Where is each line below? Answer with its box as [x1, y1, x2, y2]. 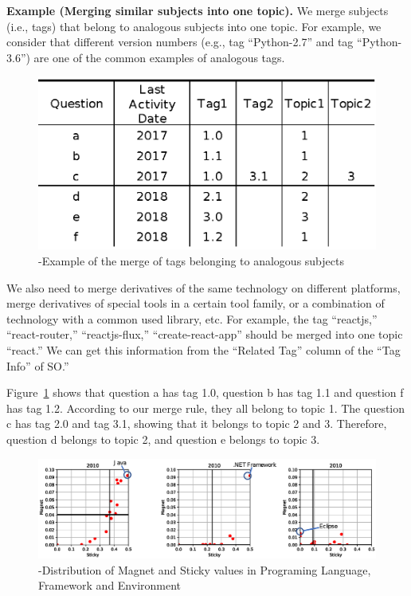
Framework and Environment [38, 577, 182, 594]
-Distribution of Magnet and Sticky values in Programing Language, [38, 561, 371, 578]
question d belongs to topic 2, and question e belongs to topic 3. [6, 430, 320, 447]
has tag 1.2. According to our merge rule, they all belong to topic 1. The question [6, 399, 405, 416]
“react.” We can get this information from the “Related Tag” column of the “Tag [6, 341, 401, 358]
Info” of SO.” [6, 357, 69, 374]
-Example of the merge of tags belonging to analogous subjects [38, 252, 344, 269]
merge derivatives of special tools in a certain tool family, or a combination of [6, 295, 385, 312]
